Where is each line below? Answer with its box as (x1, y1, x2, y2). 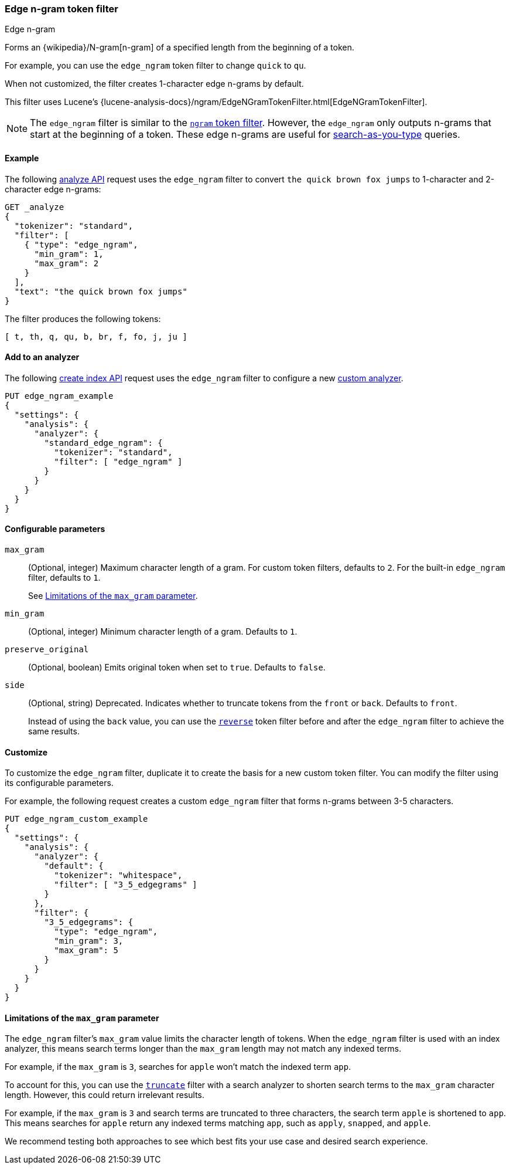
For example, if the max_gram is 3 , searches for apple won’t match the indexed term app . (5, 1062, 351, 1072)
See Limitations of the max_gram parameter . (28, 591, 198, 601)
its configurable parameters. (5, 778, 114, 788)
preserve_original (5, 645, 89, 655)
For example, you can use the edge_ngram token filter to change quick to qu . (5, 60, 306, 71)
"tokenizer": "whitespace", (54, 870, 183, 880)
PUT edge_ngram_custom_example (5, 814, 148, 824)
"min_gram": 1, (34, 249, 104, 259)
